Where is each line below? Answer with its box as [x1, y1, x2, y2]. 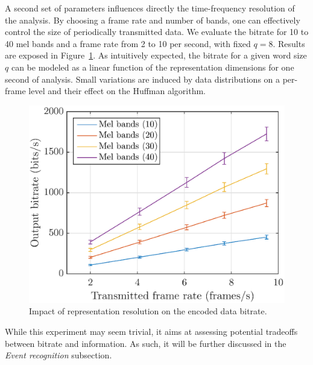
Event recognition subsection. [5, 349, 112, 361]
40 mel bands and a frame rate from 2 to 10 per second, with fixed [5, 37, 251, 49]
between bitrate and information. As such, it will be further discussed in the [5, 337, 286, 349]
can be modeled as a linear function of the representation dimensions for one [11, 60, 294, 73]
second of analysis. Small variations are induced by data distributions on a [5, 72, 280, 85]
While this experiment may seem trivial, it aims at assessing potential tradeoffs [5, 325, 298, 338]
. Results [273, 37, 305, 49]
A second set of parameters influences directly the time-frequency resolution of [5, 2, 295, 14]
